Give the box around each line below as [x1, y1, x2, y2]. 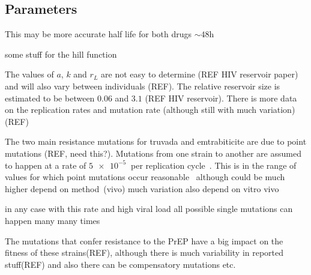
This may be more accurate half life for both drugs [5, 28, 192, 40]
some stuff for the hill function [5, 47, 117, 60]
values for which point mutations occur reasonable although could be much [5, 171, 285, 183]
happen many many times [5, 214, 100, 226]
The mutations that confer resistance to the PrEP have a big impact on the [5, 234, 283, 247]
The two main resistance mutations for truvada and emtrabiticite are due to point [5, 135, 307, 148]
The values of [5, 68, 54, 80]
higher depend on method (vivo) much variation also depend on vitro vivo [5, 182, 279, 195]
